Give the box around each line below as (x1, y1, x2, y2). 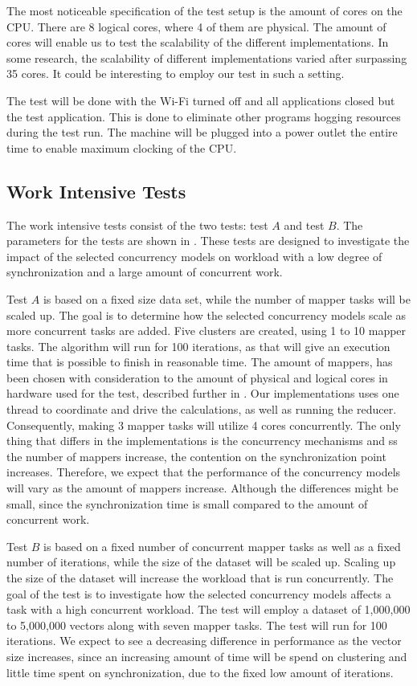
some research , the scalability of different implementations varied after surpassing (6, 49, 407, 66)
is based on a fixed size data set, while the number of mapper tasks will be (43, 290, 411, 307)
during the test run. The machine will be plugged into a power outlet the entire (6, 124, 398, 141)
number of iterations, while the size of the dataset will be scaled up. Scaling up (6, 553, 396, 570)
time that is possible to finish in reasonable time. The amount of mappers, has (6, 353, 393, 370)
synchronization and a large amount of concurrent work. (6, 263, 283, 280)
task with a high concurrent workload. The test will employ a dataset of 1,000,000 (6, 601, 411, 618)
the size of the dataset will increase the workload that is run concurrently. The (6, 570, 394, 586)
